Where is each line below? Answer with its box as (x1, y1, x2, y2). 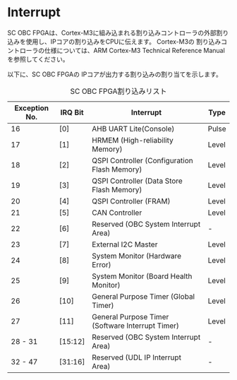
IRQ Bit (60, 107, 84, 117)
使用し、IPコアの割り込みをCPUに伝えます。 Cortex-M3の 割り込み (25, 37, 221, 46)
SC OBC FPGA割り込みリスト (70, 86, 167, 96)
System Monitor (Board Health (91, 271, 193, 281)
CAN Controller (91, 208, 142, 218)
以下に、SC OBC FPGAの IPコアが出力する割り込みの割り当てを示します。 (7, 70, 222, 78)
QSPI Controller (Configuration (91, 155, 194, 165)
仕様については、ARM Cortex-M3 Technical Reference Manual (44, 46, 226, 54)
